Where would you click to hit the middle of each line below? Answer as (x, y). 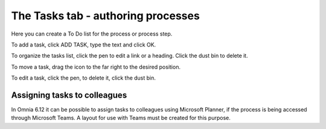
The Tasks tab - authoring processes (106, 16)
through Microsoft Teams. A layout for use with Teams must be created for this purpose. (121, 118)
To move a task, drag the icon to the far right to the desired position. (96, 67)
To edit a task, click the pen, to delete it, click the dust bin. (84, 78)
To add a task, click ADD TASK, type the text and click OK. (84, 45)
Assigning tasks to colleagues (69, 95)
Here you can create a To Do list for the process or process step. (92, 34)
